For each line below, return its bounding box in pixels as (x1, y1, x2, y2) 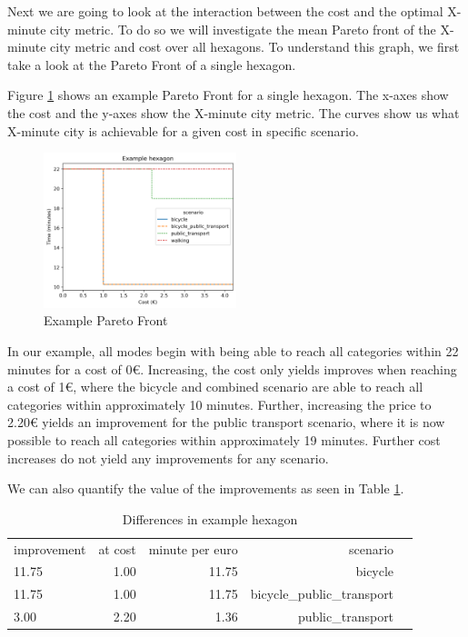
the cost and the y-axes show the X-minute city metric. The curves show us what (7, 103, 460, 122)
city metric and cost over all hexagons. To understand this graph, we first (50, 37, 460, 56)
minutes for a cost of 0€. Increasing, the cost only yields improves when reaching (7, 359, 457, 378)
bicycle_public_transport (250, 584, 394, 603)
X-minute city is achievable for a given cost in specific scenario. (7, 121, 359, 140)
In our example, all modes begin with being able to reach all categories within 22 (7, 341, 459, 360)
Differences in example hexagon (122, 509, 298, 528)
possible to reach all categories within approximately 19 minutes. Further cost (7, 430, 441, 449)
